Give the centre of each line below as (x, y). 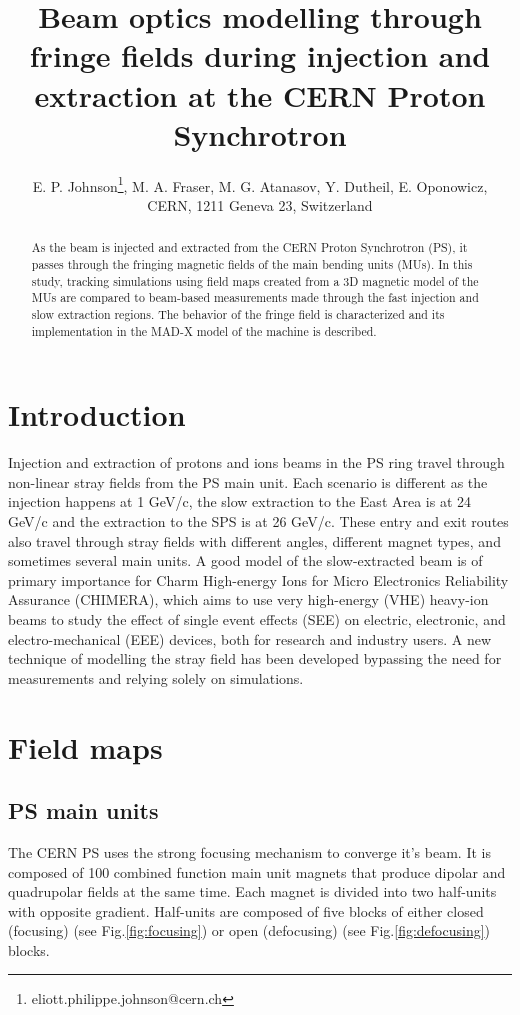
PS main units (83, 810)
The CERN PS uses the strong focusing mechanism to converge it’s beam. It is (249, 851)
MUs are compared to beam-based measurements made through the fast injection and (255, 297)
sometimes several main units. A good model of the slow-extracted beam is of (245, 560)
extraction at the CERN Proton (260, 94)
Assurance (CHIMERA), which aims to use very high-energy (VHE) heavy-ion (248, 599)
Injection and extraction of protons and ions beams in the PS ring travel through (256, 462)
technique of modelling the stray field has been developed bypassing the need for (255, 658)
